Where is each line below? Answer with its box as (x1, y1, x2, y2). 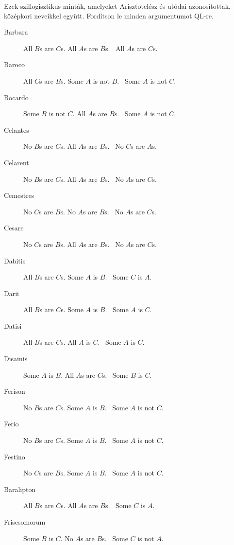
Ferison (4, 386, 25, 396)
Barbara (4, 27, 28, 37)
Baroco (4, 59, 25, 70)
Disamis (4, 353, 28, 364)
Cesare (4, 223, 24, 233)
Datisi (4, 320, 22, 331)
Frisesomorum (4, 517, 46, 527)
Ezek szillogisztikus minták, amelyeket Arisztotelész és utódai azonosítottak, (4, 1, 231, 11)
